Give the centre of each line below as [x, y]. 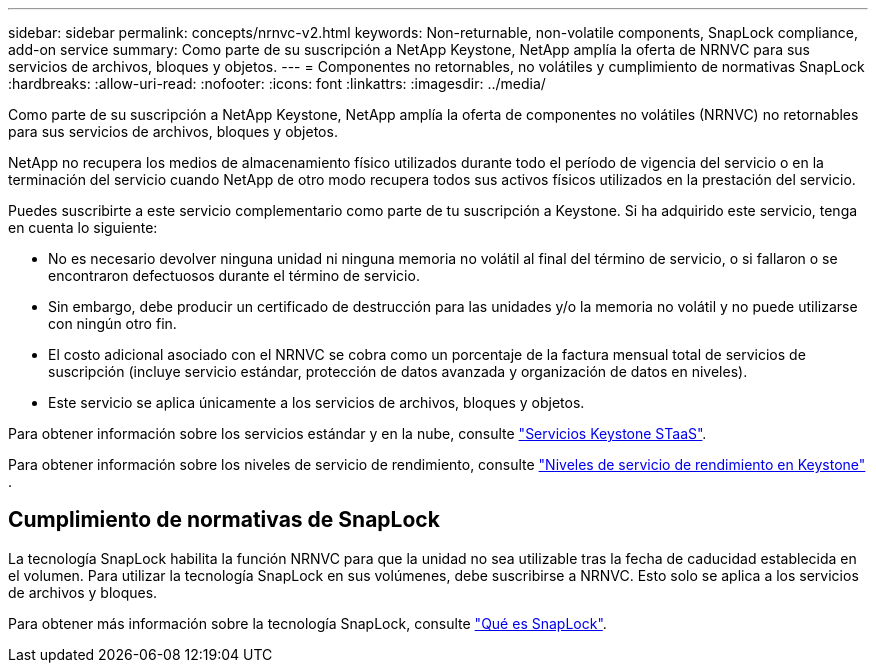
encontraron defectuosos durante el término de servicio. [234, 275]
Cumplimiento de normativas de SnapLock [224, 520]
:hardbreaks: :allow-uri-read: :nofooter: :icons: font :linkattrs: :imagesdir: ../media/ [277, 83]
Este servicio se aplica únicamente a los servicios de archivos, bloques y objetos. [316, 402]
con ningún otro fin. [112, 323]
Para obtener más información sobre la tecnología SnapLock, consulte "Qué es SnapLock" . [307, 623]
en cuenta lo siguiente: [83, 227]
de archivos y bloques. [83, 592]
